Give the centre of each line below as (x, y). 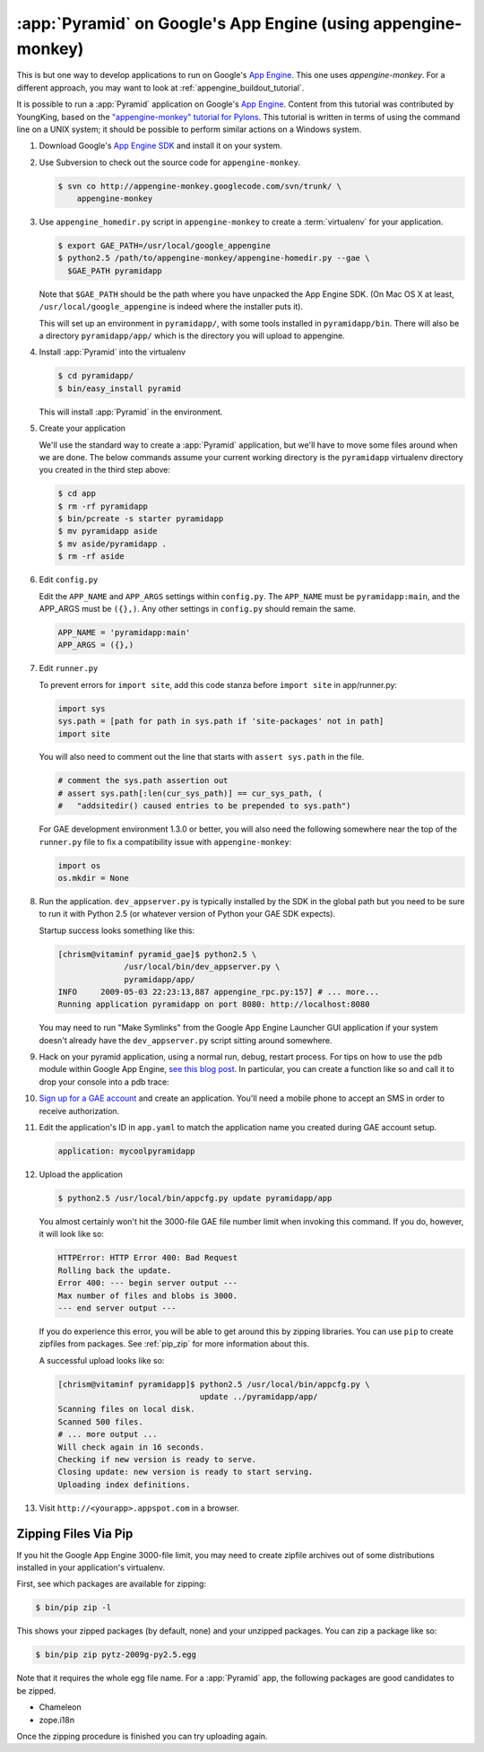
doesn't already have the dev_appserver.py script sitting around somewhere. (186, 1040)
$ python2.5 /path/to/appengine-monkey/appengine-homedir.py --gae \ (214, 258)
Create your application (82, 428)
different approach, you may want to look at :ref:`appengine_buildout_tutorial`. (160, 87)
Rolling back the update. (115, 1270)
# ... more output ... (108, 1434)
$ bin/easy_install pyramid (119, 388)
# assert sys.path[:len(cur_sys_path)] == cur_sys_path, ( (190, 793)
